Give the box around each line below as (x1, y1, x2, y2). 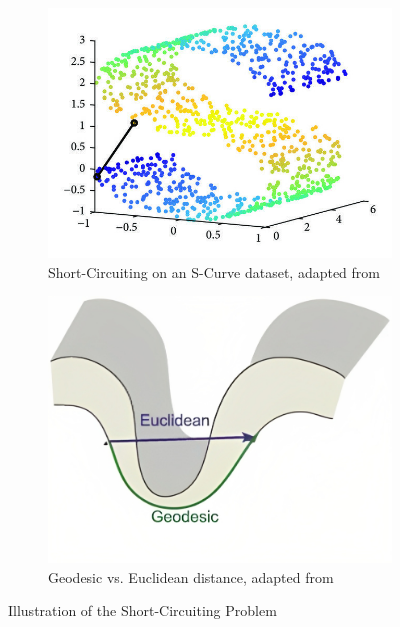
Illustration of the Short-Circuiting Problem (8, 600, 277, 621)
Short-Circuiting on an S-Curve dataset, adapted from (48, 261, 380, 282)
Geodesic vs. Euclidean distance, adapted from (48, 566, 334, 587)
